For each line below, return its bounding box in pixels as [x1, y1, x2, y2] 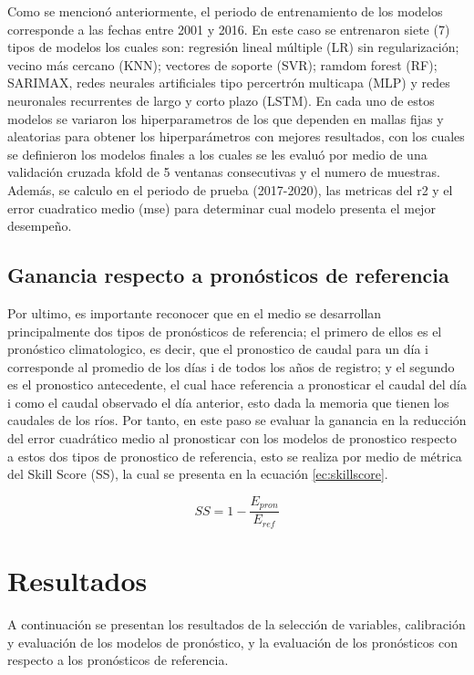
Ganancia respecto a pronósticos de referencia [7, 261, 449, 289]
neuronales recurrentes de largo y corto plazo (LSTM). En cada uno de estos [7, 90, 435, 109]
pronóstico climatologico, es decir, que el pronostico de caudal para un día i [7, 339, 428, 358]
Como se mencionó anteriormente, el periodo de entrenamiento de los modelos [7, 2, 443, 20]
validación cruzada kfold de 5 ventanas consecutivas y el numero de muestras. [7, 162, 440, 182]
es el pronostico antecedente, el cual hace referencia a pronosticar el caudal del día [7, 375, 467, 394]
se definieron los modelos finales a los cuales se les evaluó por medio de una [7, 144, 428, 163]
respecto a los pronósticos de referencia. [7, 650, 229, 670]
